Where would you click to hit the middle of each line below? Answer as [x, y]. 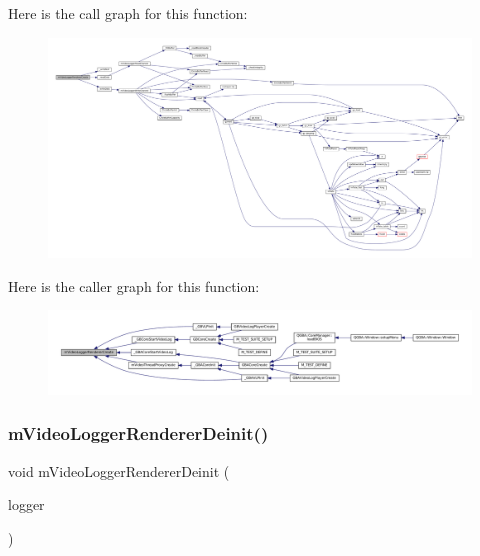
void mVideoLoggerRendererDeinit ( [119, 470]
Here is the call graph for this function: [128, 13]
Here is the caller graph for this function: [134, 285]
